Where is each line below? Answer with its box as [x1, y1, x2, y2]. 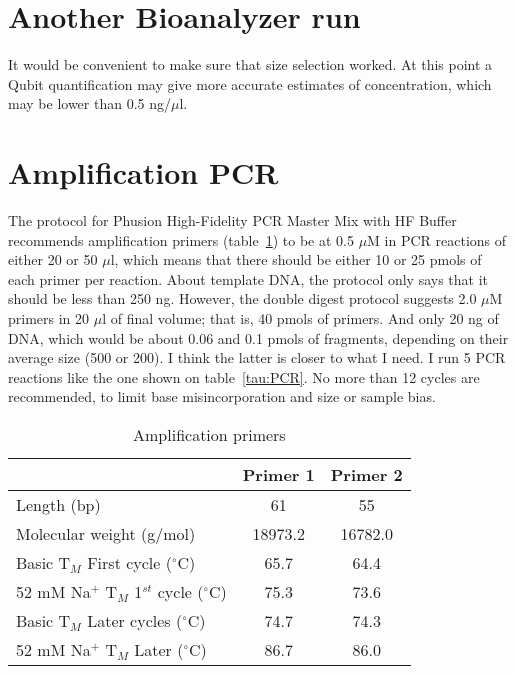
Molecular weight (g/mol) [16, 521, 196, 545]
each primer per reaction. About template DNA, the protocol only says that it [8, 268, 489, 289]
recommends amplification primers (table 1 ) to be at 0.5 [8, 229, 354, 250]
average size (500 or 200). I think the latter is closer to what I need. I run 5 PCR [8, 347, 506, 368]
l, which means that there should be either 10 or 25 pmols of [110, 249, 482, 270]
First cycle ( [87, 550, 172, 574]
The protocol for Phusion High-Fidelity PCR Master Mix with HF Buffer [8, 210, 457, 231]
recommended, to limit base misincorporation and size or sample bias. [8, 386, 436, 407]
